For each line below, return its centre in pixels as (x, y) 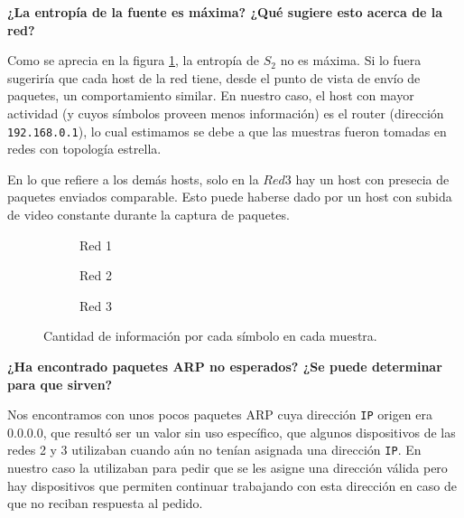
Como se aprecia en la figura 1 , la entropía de (134, 60)
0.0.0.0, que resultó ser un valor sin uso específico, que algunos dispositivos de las (232, 432)
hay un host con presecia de (372, 179)
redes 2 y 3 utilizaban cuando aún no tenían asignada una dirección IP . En (214, 450)
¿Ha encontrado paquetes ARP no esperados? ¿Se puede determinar (225, 366)
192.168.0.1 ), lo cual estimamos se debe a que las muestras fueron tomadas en (227, 131)
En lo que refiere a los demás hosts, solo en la (133, 179)
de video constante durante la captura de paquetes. (148, 214)
